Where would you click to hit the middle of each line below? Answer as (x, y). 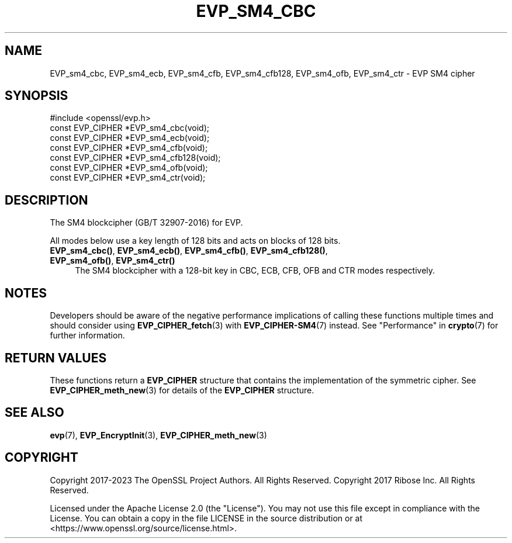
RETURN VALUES (56, 358)
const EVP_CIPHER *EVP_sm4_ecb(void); (130, 138)
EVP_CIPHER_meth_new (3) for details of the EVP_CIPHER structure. (182, 390)
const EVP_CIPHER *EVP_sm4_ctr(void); (128, 178)
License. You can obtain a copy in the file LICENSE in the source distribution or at (206, 518)
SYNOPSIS (37, 96)
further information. (87, 336)
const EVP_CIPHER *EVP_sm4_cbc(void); (129, 128)
